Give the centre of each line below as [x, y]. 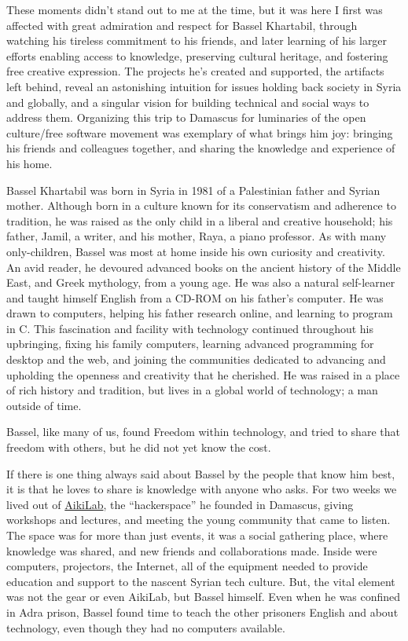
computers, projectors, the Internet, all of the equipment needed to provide [187, 566]
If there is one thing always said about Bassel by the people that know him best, [201, 473]
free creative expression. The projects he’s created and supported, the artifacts [195, 71]
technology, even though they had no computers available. [146, 627]
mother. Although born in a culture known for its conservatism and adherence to [201, 205]
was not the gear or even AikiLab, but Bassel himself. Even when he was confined [204, 597]
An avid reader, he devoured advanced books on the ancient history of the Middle [204, 267]
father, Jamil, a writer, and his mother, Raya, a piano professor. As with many [197, 236]
